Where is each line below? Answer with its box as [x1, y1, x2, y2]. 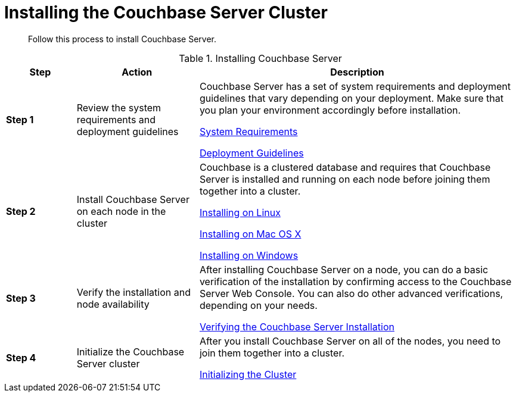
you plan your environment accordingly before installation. [199, 104, 461, 116]
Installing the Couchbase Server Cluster [4, 2, 328, 23]
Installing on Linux [199, 206, 281, 218]
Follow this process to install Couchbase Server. [28, 33, 216, 44]
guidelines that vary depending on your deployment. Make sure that [199, 92, 504, 104]
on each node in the [76, 205, 166, 217]
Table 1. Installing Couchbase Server [179, 52, 342, 64]
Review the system [76, 101, 161, 114]
